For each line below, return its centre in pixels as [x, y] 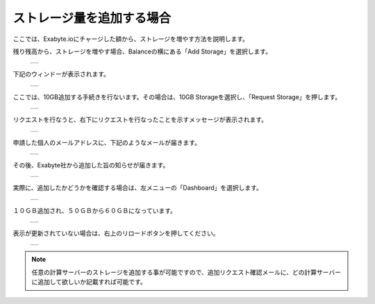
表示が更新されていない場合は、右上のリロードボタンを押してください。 [116, 233]
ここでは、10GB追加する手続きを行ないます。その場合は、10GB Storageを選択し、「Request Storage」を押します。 [177, 96]
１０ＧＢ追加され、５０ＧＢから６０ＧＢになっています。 [95, 210]
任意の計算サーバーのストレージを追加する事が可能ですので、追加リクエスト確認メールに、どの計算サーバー [186, 272]
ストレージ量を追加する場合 [92, 18]
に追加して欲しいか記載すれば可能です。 [89, 282]
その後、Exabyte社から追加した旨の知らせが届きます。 [91, 165]
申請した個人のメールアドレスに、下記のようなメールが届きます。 [107, 142]
